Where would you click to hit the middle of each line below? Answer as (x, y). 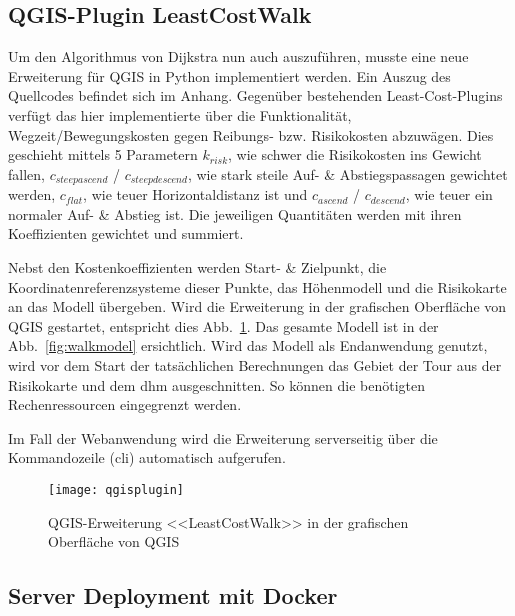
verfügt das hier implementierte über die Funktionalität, (180, 114)
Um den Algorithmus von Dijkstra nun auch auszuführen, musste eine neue (238, 56)
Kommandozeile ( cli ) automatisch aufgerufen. (147, 457)
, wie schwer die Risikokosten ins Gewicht (355, 154)
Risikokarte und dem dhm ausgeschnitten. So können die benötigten (217, 384)
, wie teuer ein (449, 194)
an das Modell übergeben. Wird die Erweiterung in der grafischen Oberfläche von (257, 306)
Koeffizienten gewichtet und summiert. (126, 233)
